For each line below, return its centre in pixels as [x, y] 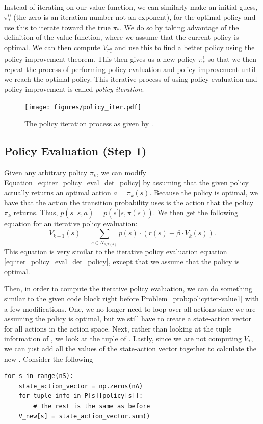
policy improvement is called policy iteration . [74, 89]
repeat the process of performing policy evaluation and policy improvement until [130, 69]
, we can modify [121, 172]
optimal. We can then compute [52, 47]
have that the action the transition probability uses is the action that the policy [129, 202]
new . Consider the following [49, 358]
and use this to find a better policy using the [185, 47]
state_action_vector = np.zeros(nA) [81, 386]
